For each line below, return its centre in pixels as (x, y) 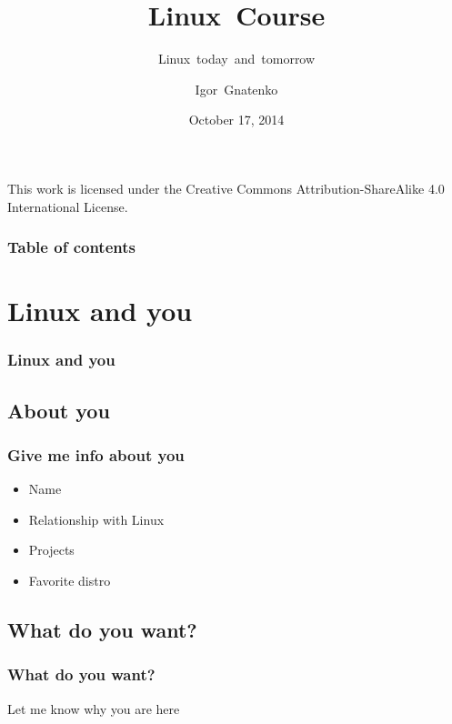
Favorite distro (70, 580)
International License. (68, 206)
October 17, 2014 (236, 120)
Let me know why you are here (94, 708)
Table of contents (71, 247)
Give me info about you (96, 454)
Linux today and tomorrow (236, 59)
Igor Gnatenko (236, 89)
